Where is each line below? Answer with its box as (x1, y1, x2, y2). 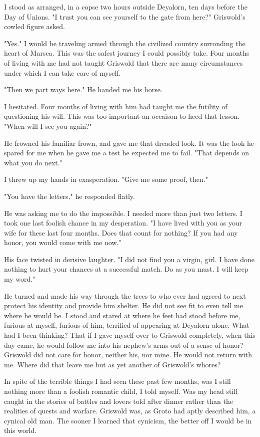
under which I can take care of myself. (4, 67, 121, 78)
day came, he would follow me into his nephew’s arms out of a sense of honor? (4, 339, 244, 350)
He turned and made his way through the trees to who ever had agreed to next (4, 290, 246, 301)
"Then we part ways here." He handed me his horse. (4, 84, 162, 95)
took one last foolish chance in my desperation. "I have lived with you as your (4, 217, 242, 228)
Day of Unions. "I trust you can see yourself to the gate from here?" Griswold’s (4, 11, 245, 22)
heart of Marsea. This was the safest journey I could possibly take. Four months (4, 48, 249, 58)
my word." (4, 274, 35, 284)
